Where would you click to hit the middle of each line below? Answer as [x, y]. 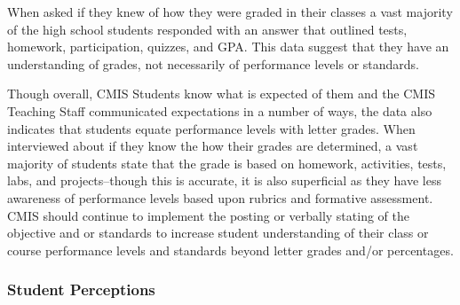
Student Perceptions [81, 289]
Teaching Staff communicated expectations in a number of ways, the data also [220, 110]
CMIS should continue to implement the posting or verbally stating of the [208, 215]
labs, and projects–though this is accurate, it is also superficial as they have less [224, 180]
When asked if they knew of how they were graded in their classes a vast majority [230, 12]
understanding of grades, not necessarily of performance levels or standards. [214, 63]
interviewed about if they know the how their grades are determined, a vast [213, 146]
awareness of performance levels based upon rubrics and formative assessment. [220, 197]
